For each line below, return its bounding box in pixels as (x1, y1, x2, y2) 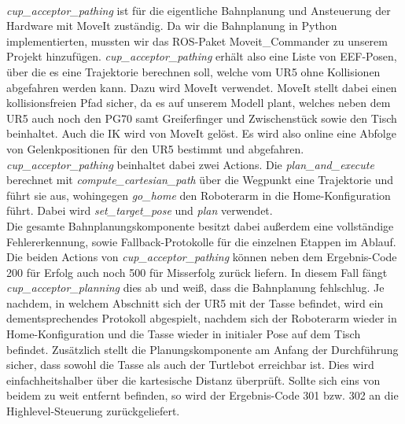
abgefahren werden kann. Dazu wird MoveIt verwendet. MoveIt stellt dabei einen (6, 79, 397, 95)
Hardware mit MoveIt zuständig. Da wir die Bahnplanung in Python (6, 17, 337, 34)
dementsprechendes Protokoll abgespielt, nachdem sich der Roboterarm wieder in (6, 310, 397, 326)
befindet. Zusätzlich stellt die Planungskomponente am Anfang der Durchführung (6, 341, 399, 357)
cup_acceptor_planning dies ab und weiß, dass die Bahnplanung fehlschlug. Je (6, 279, 385, 296)
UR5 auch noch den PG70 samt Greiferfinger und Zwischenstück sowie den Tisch (6, 109, 397, 126)
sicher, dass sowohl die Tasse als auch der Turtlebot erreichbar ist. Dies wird (6, 356, 374, 373)
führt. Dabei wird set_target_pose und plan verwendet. (6, 202, 273, 219)
